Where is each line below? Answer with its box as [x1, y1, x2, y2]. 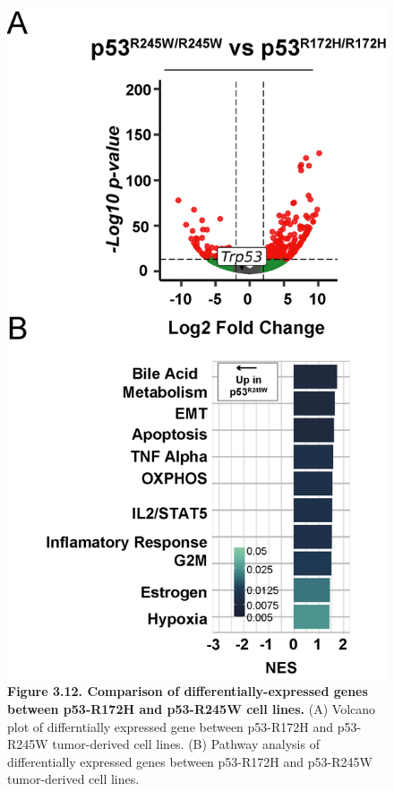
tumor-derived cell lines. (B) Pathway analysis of [52, 735, 320, 753]
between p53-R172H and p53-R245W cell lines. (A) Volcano [7, 700, 376, 718]
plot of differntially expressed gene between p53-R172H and [7, 717, 334, 735]
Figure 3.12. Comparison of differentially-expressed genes [7, 682, 368, 701]
